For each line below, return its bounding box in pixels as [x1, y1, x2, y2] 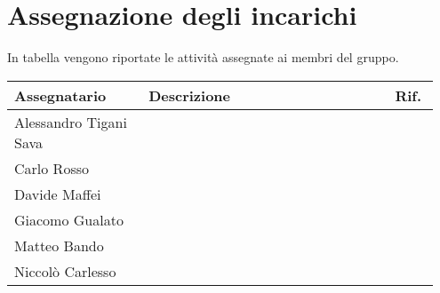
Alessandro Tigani [14, 111, 127, 132]
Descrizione [148, 84, 230, 106]
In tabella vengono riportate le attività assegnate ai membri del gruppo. [7, 48, 399, 67]
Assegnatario [14, 84, 107, 106]
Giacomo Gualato [14, 209, 124, 230]
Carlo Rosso [14, 157, 89, 178]
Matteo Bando [14, 234, 104, 256]
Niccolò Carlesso [14, 260, 116, 281]
